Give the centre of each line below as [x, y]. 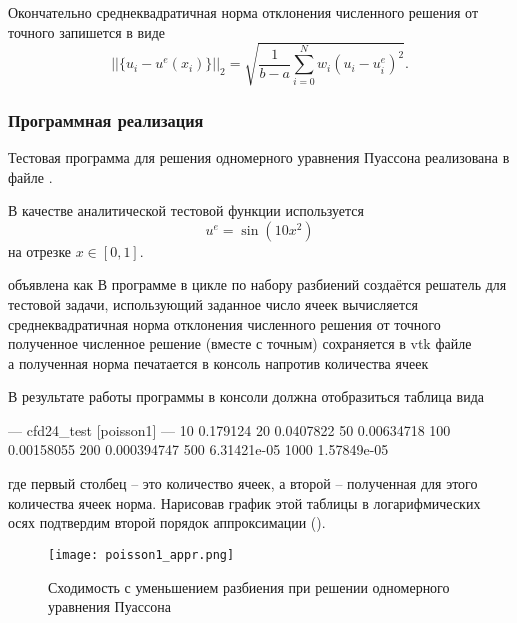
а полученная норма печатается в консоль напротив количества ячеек [218, 362]
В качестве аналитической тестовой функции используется [186, 210]
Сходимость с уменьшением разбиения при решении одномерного [249, 586]
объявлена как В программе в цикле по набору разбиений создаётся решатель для [257, 284]
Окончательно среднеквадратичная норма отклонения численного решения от [243, 12]
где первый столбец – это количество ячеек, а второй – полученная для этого [243, 483]
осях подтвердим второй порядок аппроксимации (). [167, 522]
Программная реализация [106, 119]
